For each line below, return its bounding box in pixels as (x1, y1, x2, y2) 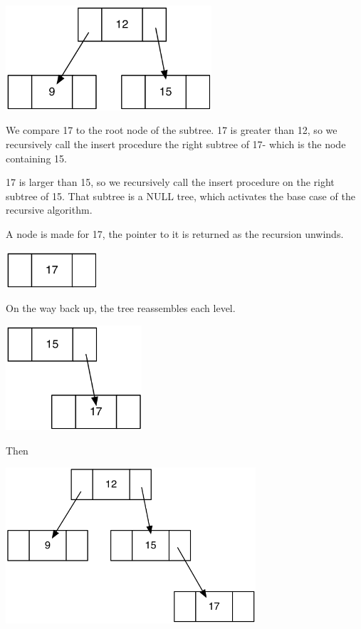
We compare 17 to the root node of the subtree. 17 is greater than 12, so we (6, 123, 338, 137)
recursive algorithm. (6, 202, 93, 217)
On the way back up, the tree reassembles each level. (6, 301, 236, 316)
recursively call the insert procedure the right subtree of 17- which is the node (6, 137, 346, 152)
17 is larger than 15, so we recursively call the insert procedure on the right (6, 175, 335, 189)
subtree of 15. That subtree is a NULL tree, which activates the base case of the (6, 188, 355, 203)
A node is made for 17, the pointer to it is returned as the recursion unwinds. (6, 227, 344, 241)
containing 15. (6, 150, 67, 165)
